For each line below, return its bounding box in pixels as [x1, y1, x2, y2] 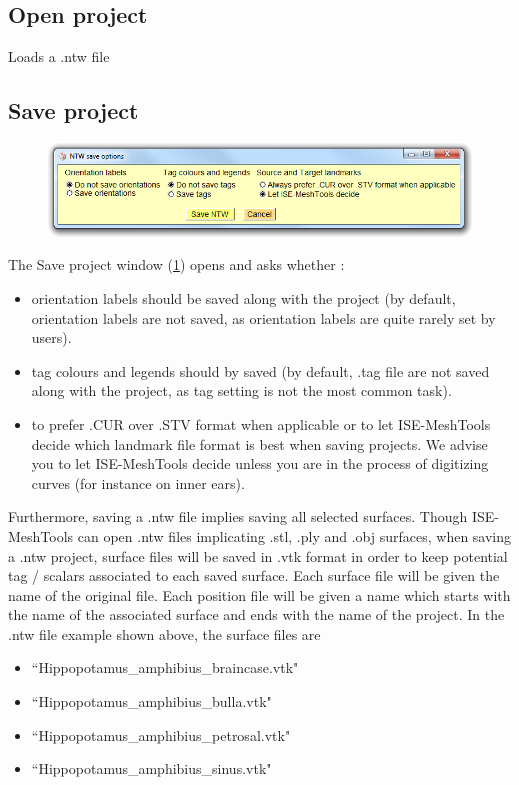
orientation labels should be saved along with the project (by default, [31, 287, 456, 308]
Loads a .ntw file [8, 46, 110, 67]
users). [31, 327, 72, 348]
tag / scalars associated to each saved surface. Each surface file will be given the [8, 565, 500, 586]
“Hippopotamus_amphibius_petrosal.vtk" [31, 724, 291, 745]
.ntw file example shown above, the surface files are [8, 623, 321, 644]
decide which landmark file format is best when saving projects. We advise [31, 433, 488, 454]
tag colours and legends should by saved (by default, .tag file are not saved [31, 360, 490, 381]
